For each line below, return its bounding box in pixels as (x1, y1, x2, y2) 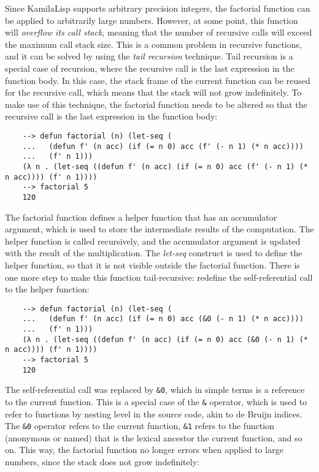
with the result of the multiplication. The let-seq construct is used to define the (5, 246, 302, 259)
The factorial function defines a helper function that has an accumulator (5, 210, 277, 223)
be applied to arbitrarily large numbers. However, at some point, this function (5, 13, 298, 26)
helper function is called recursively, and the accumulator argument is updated (5, 234, 301, 247)
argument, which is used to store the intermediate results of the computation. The (5, 223, 314, 235)
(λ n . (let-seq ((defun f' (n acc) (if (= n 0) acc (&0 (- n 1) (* (22, 335, 308, 344)
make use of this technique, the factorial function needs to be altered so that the (5, 97, 307, 110)
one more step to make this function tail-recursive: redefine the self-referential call (5, 270, 313, 283)
